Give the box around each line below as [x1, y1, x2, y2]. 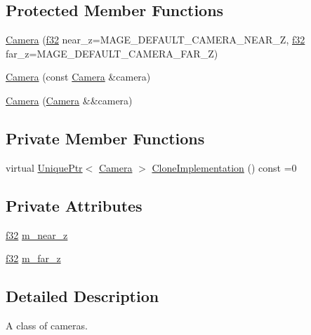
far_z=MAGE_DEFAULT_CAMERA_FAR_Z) [6, 46, 218, 60]
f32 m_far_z [6, 251, 61, 266]
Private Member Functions [6, 127, 205, 149]
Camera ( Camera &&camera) [6, 93, 133, 107]
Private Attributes [6, 194, 143, 216]
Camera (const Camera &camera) [6, 69, 151, 84]
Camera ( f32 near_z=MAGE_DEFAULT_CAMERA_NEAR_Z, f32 [6, 32, 305, 47]
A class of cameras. [6, 317, 88, 332]
